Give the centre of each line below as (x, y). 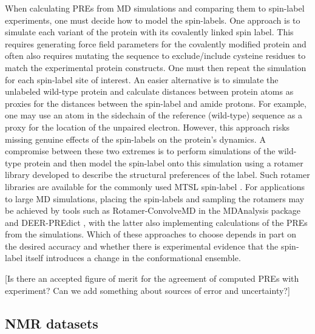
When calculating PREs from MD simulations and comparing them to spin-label (155, 8)
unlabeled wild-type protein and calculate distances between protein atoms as (149, 91)
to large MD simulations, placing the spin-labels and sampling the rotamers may (155, 198)
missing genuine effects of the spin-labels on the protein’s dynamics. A (135, 139)
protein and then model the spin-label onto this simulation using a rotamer (164, 162)
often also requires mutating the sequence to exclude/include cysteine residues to (155, 56)
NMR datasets (52, 323)
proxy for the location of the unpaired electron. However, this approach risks (147, 127)
